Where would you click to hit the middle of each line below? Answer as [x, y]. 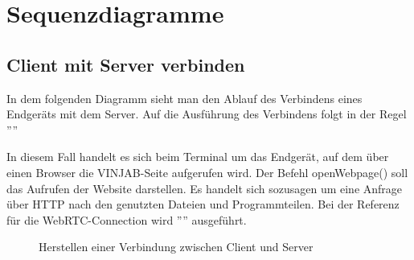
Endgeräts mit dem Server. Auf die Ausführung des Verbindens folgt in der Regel [207, 114]
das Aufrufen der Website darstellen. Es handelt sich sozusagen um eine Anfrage [205, 188]
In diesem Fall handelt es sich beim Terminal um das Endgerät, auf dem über [198, 157]
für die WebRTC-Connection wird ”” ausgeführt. [127, 219]
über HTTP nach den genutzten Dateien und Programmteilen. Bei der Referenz [203, 204]
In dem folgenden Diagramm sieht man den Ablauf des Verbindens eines [184, 98]
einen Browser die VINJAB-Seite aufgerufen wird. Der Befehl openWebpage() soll [207, 172]
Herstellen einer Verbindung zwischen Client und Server [176, 247]
